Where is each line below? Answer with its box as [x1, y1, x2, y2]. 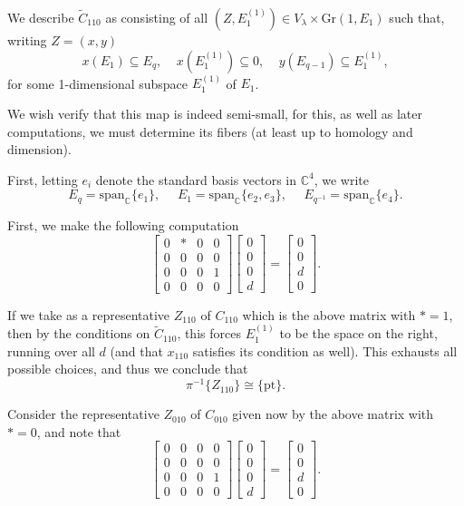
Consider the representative [7, 404, 159, 423]
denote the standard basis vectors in [95, 170, 297, 189]
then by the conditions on [7, 324, 150, 343]
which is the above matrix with [242, 305, 416, 324]
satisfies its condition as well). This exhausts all [192, 341, 458, 360]
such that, [389, 8, 445, 26]
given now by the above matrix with [232, 404, 434, 423]
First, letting [7, 170, 78, 189]
